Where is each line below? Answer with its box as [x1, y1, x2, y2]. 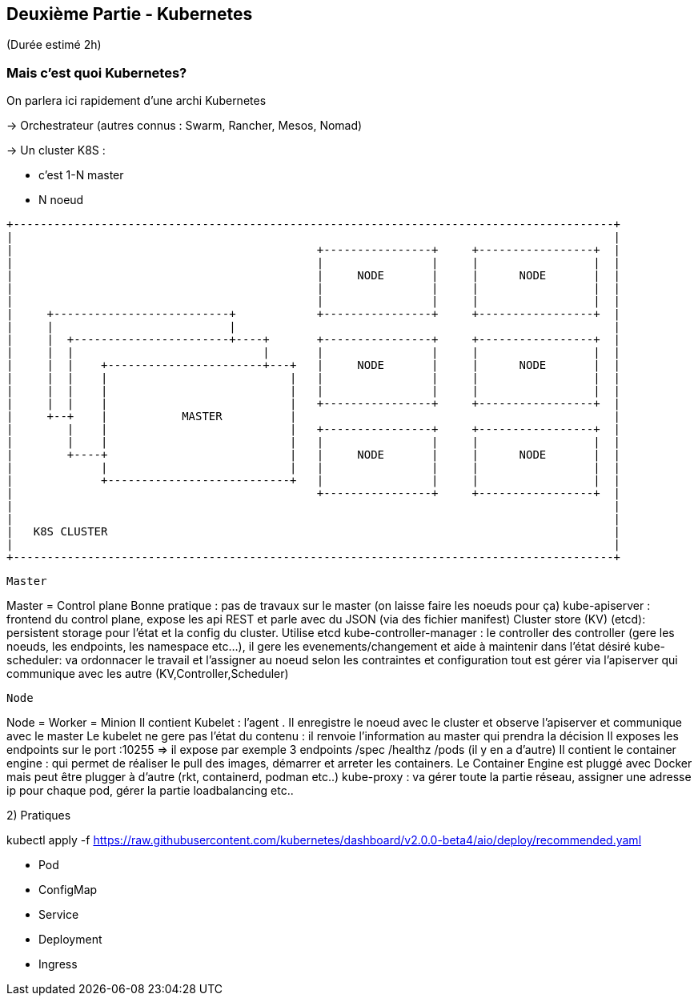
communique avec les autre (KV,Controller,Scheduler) [6, 667, 289, 681]
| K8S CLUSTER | [6, 525, 621, 539]
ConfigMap [38, 883, 98, 897]
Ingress [38, 957, 78, 972]
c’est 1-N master [38, 168, 124, 182]
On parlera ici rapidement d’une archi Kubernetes [6, 94, 267, 108]
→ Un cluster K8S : [6, 143, 106, 158]
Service [38, 908, 79, 922]
